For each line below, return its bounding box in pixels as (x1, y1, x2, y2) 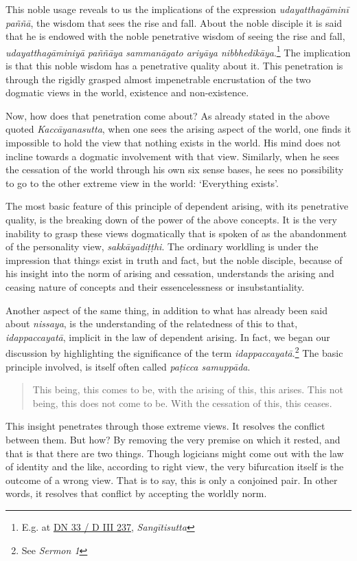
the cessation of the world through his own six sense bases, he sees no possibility (5, 162, 344, 177)
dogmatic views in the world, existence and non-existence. (5, 85, 249, 100)
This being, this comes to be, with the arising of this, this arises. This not (32, 382, 344, 397)
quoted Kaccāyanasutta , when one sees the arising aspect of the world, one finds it (5, 122, 352, 136)
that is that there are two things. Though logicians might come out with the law (5, 445, 344, 460)
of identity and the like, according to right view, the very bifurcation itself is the (5, 459, 344, 474)
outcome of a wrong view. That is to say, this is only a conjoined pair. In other (5, 472, 338, 487)
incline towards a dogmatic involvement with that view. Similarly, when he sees (5, 148, 340, 163)
